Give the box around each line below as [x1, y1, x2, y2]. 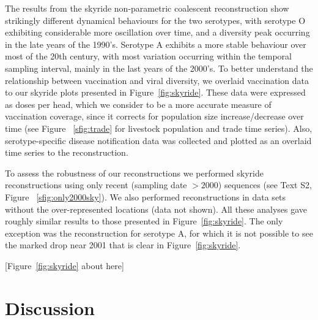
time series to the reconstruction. [5, 146, 128, 159]
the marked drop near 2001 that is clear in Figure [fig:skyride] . [5, 238, 241, 251]
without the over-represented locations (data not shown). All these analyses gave [5, 202, 308, 215]
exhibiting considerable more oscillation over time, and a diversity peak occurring [5, 26, 310, 39]
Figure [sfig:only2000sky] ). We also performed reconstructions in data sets [5, 190, 286, 203]
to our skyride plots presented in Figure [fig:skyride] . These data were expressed [5, 86, 306, 99]
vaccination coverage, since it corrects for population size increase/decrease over [5, 110, 304, 123]
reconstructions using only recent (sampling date [5, 178, 187, 191]
